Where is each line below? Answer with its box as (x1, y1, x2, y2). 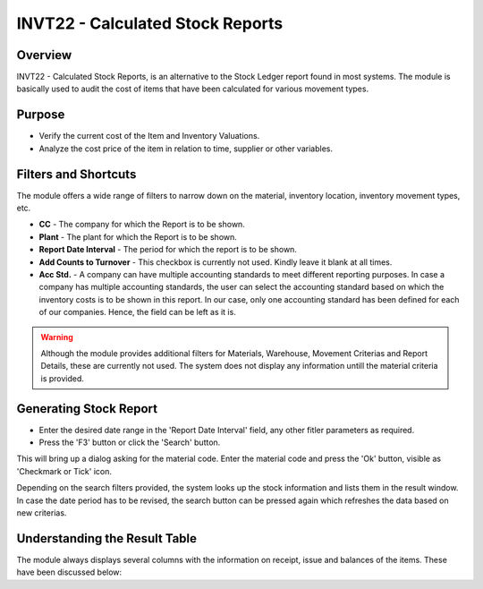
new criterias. (16, 507, 67, 518)
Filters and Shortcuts (16, 166, 137, 182)
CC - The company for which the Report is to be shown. (38, 219, 245, 230)
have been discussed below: (16, 567, 123, 577)
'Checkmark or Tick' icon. (16, 465, 112, 476)
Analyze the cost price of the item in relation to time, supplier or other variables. (38, 143, 333, 154)
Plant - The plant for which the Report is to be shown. (38, 231, 237, 242)
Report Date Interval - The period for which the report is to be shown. (38, 244, 297, 255)
